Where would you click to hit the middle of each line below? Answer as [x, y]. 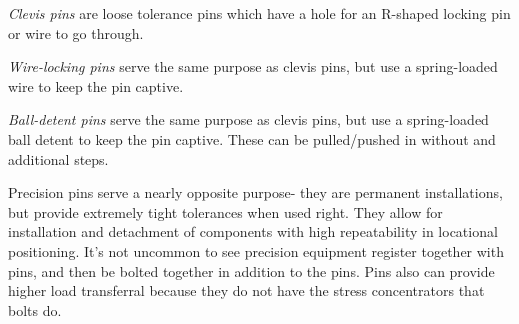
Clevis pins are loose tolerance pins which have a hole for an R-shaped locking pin [259, 13]
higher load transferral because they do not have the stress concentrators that [246, 290]
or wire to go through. [76, 32]
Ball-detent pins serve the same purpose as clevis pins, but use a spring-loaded [248, 119]
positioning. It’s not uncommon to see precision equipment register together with [256, 250]
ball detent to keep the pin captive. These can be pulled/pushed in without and [252, 138]
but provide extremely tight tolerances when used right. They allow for [225, 211]
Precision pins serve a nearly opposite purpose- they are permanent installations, [255, 192]
